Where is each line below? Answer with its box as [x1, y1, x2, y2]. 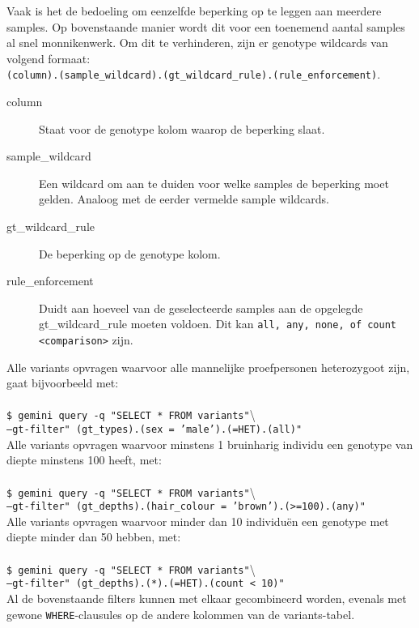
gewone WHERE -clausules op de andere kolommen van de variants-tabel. [6, 605, 355, 622]
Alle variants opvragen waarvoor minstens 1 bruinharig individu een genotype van [6, 435, 413, 452]
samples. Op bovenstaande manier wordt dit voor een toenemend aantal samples [6, 18, 405, 35]
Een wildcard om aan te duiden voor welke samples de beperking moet [39, 174, 389, 191]
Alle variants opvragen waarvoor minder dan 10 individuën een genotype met [6, 512, 389, 529]
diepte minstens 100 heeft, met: [6, 451, 162, 468]
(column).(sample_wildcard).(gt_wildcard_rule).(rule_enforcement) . [6, 66, 381, 83]
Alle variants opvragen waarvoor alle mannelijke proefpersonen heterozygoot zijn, [6, 358, 410, 375]
